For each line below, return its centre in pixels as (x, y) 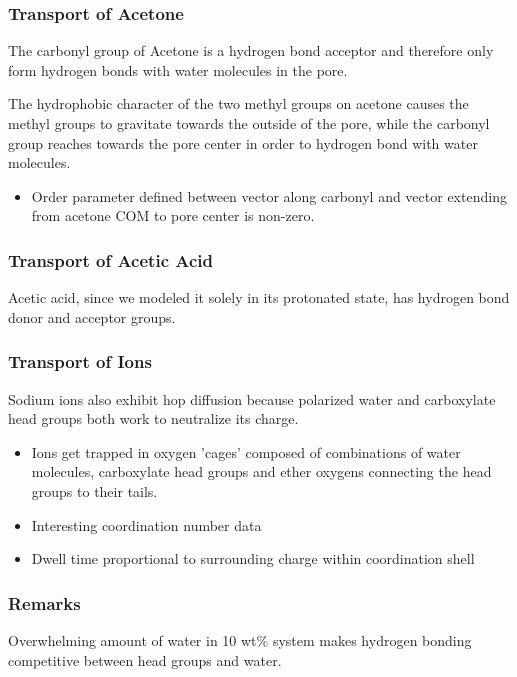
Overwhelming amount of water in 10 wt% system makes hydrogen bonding (240, 639)
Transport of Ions (80, 361)
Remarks (44, 602)
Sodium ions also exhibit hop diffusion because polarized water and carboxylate (252, 398)
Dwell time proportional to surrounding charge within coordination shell (253, 558)
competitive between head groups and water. (145, 659)
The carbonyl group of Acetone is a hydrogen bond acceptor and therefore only (251, 50)
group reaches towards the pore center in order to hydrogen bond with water (243, 142)
